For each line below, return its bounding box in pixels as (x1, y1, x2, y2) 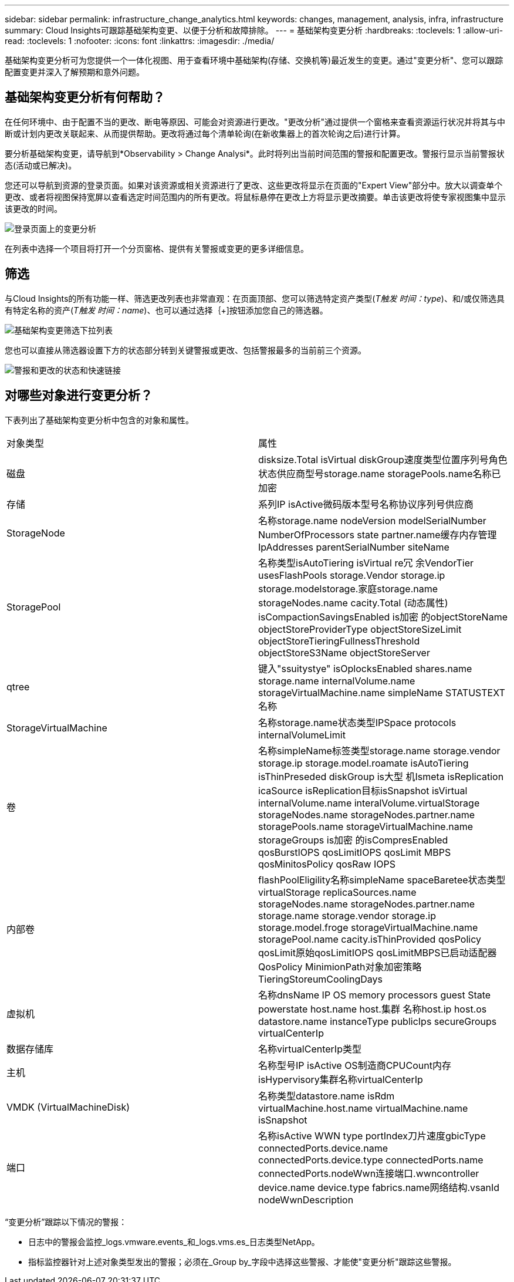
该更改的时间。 (5, 203, 62, 214)
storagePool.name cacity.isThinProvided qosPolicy (258, 933, 482, 945)
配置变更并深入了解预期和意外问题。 (5, 67, 144, 77)
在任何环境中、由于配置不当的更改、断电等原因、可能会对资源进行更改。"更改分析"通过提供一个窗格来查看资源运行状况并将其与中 (5, 116, 506, 127)
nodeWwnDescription (258, 1193, 354, 1206)
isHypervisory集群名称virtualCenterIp (258, 1073, 423, 1085)
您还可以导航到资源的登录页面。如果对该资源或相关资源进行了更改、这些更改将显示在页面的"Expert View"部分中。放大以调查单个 (5, 180, 503, 190)
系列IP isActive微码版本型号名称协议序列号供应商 (258, 498, 474, 510)
